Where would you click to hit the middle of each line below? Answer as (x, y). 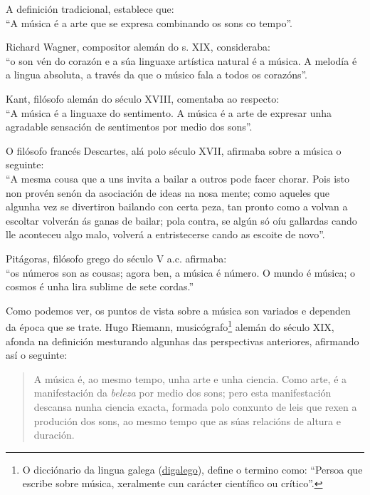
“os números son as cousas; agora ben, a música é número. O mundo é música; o (181, 272)
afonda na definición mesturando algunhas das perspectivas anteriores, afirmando (183, 341)
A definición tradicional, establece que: (90, 9)
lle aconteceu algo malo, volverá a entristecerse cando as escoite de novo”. (165, 234)
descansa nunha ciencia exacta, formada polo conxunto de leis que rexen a (195, 406)
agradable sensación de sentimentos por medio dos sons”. (129, 127)
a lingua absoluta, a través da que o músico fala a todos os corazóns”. (157, 75)
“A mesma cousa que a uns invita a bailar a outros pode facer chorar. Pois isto (178, 178)
